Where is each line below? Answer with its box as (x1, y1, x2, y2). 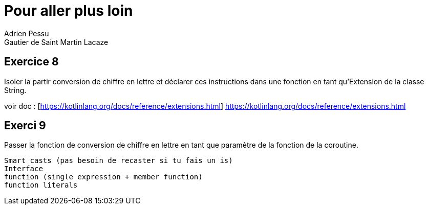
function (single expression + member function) (4, 173, 203, 181)
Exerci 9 (4, 119, 46, 132)
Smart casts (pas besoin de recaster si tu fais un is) (4, 156, 233, 165)
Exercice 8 (4, 55, 59, 68)
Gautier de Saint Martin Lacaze (4, 37, 109, 47)
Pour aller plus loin (4, 2, 133, 19)
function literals (4, 181, 78, 190)
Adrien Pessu (4, 29, 49, 38)
